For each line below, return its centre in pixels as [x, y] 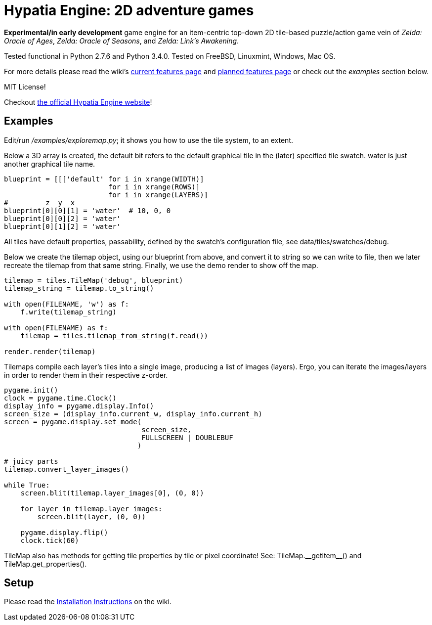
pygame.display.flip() [64, 532]
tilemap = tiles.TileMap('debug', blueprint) [94, 280]
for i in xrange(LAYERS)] [158, 195]
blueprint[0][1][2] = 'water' [63, 226]
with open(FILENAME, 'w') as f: [66, 304]
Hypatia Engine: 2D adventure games [129, 10]
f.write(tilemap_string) [68, 312]
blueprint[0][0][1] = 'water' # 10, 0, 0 [87, 210]
